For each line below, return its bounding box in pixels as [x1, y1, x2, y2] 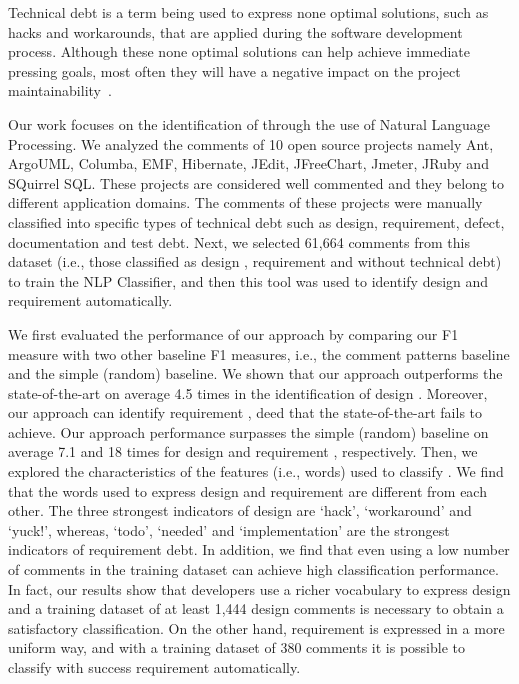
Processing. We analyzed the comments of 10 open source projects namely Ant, [8, 133, 494, 154]
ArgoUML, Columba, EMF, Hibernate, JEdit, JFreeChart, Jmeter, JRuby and [8, 153, 489, 174]
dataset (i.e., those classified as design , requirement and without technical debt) [8, 251, 502, 272]
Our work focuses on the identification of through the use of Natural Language [8, 113, 491, 134]
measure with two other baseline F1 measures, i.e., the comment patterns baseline [8, 343, 510, 364]
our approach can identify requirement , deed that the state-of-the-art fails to [8, 402, 483, 423]
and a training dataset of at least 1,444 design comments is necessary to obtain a [8, 598, 504, 619]
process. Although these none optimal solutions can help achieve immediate [8, 41, 471, 62]
